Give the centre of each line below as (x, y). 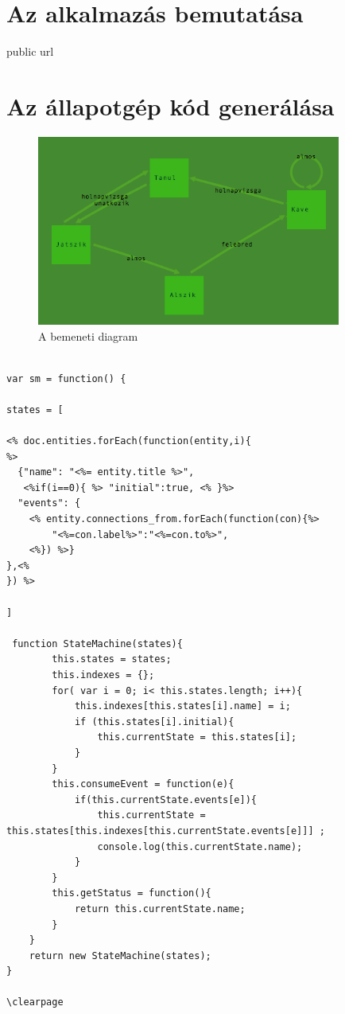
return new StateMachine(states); (120, 955)
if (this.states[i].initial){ (154, 721)
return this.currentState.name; (160, 909)
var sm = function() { (66, 378)
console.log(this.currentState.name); (200, 846)
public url (30, 51)
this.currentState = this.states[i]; (197, 737)
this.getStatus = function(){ (132, 893)
